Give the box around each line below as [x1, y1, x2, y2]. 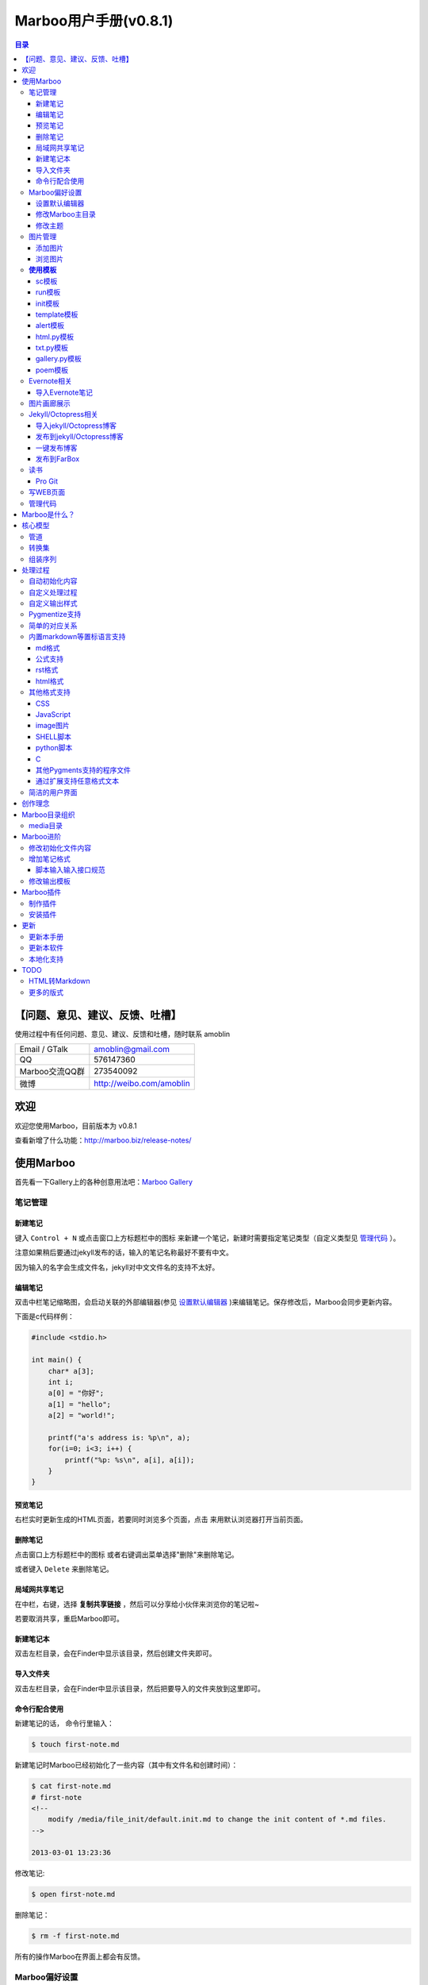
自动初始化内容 [29, 576, 78, 586]
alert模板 [36, 321, 65, 330]
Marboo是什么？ [21, 509, 75, 519]
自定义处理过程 [29, 588, 78, 597]
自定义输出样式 [29, 599, 78, 608]
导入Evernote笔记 [36, 387, 93, 397]
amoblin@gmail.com [94, 1044, 170, 1055]
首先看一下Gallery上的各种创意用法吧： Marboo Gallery [14, 1177, 193, 1186]
